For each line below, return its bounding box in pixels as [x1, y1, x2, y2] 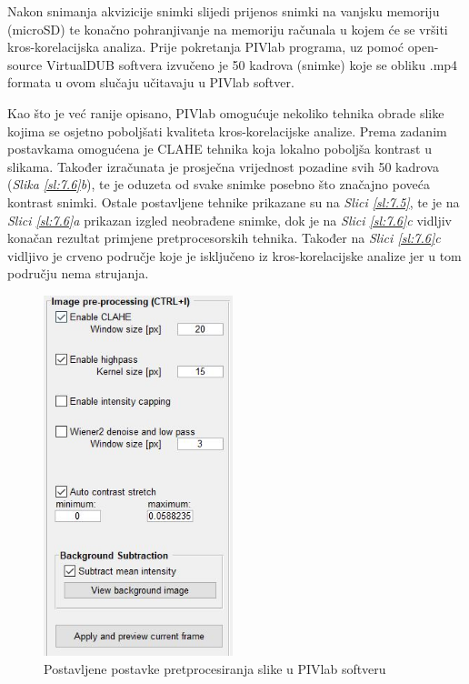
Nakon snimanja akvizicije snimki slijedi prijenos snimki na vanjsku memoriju [7, 2, 440, 20]
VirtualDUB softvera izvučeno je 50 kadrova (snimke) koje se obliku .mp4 [45, 55, 458, 74]
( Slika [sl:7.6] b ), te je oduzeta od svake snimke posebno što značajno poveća [7, 175, 430, 194]
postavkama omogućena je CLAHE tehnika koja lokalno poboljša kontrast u [7, 139, 432, 158]
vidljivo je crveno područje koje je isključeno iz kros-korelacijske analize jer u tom [7, 246, 462, 265]
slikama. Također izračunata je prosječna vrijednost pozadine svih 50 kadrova [7, 156, 439, 176]
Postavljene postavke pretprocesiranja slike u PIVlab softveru [44, 659, 386, 678]
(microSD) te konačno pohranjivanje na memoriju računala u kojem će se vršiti [7, 19, 448, 38]
